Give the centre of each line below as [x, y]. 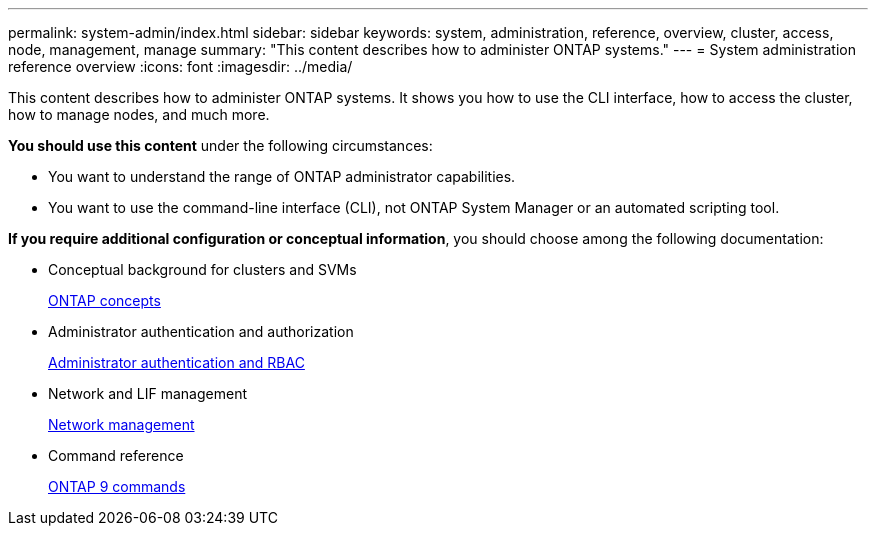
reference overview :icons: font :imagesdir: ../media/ [180, 66]
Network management [121, 424]
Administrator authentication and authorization [201, 331]
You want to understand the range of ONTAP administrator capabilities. [282, 176]
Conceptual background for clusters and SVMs [202, 269]
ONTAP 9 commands [117, 486]
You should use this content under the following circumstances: [220, 145]
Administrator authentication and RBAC [176, 362]
